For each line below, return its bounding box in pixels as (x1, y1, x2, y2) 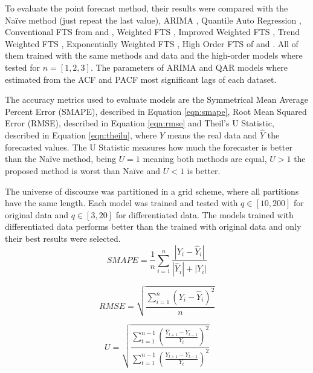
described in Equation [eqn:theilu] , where (5, 129, 157, 141)
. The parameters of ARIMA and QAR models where (90, 60, 288, 73)
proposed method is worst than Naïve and (5, 164, 160, 177)
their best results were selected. (5, 232, 121, 244)
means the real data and (167, 129, 257, 141)
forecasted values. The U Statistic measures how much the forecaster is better (5, 140, 292, 153)
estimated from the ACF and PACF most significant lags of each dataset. (5, 73, 277, 85)
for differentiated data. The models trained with (115, 208, 294, 221)
